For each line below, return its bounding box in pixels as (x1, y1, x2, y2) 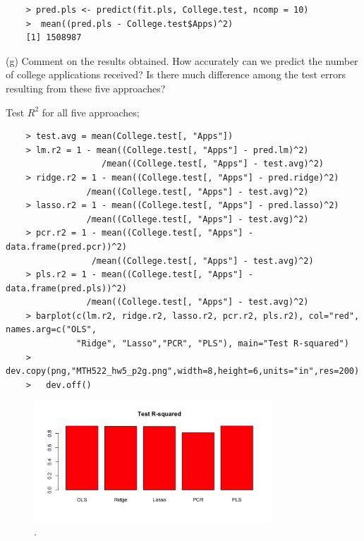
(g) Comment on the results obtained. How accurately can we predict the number (6, 53, 358, 68)
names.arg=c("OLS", (6, 324, 97, 335)
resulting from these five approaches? (6, 80, 166, 95)
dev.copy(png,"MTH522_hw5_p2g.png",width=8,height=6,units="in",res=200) (6, 366, 360, 377)
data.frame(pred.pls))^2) (6, 283, 127, 293)
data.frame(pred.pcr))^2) (6, 241, 127, 252)
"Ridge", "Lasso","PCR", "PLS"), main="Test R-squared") (76, 339, 349, 349)
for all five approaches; (42, 104, 140, 119)
